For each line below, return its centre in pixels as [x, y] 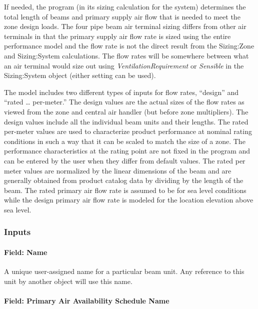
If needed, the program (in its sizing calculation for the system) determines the [125, 6]
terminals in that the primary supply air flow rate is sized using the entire [117, 36]
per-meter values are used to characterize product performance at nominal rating [128, 131]
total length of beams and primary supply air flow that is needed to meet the [122, 16]
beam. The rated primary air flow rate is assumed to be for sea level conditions [125, 190]
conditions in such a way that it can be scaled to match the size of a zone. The [125, 141]
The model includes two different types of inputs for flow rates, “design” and [121, 92]
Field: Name [26, 252]
